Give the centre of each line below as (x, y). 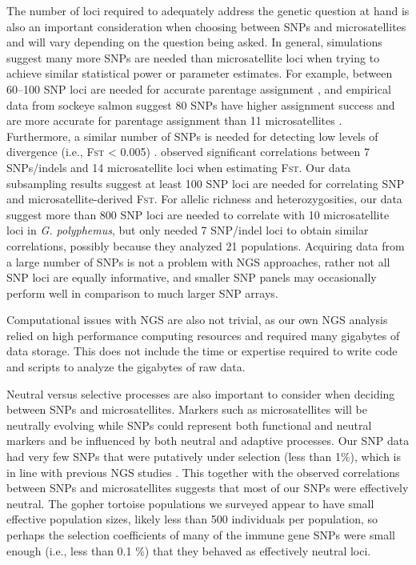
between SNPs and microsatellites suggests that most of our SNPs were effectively (208, 488)
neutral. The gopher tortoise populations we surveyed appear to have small (190, 503)
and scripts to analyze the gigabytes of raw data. (126, 367)
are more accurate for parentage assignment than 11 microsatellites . (174, 120)
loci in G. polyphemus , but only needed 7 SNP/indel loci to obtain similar (188, 230)
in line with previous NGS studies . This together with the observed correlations (203, 472)
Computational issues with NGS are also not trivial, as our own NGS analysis (197, 320)
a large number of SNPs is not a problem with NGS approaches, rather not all (198, 261)
